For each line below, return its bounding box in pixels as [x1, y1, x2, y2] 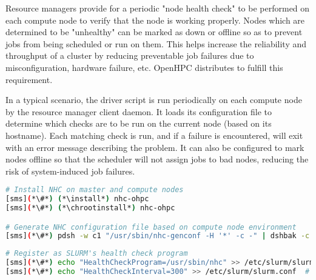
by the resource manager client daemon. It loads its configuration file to [5, 105, 272, 118]
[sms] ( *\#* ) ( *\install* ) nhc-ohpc [5, 195, 149, 204]
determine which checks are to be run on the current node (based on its [5, 117, 272, 130]
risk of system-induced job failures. [5, 164, 135, 177]
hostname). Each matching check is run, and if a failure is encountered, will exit [5, 128, 303, 141]
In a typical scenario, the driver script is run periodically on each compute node [5, 93, 302, 106]
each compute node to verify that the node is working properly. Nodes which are [5, 13, 305, 26]
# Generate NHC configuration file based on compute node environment [5, 222, 297, 232]
